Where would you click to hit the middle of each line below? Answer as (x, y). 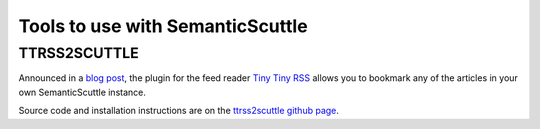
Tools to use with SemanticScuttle (163, 26)
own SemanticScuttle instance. (82, 92)
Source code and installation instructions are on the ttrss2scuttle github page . (179, 111)
